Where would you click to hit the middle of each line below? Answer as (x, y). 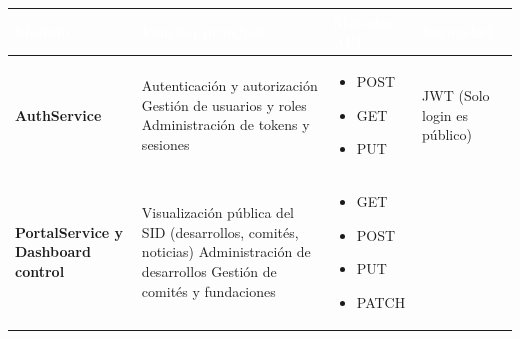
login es (445, 114)
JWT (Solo (456, 94)
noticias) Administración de (226, 251)
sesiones (165, 143)
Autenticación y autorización (229, 85)
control (40, 270)
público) (447, 134)
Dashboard (53, 251)
